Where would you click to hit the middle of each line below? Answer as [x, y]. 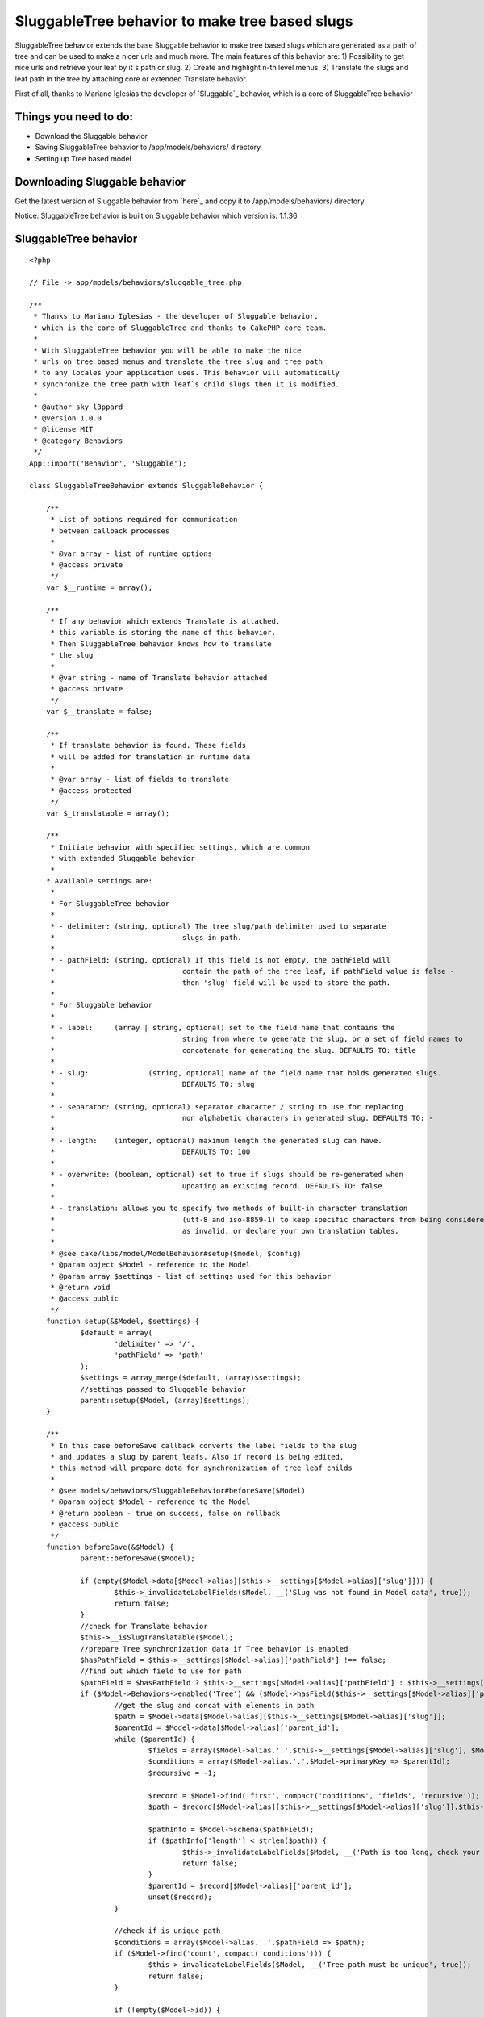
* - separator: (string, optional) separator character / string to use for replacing [227, 1107]
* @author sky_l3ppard [78, 407]
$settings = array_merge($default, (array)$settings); [191, 1378]
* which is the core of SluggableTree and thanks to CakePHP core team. [180, 328]
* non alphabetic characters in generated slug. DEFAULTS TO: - [242, 1118]
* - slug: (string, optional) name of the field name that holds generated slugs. [246, 1073]
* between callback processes [110, 531]
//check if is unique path [167, 1931]
